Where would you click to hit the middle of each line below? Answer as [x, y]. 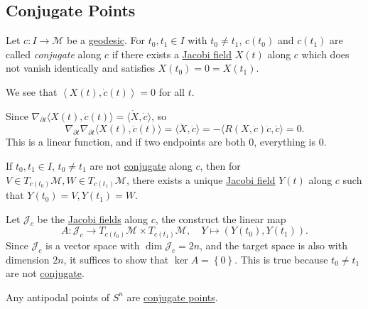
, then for [220, 165]
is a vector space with [93, 245]
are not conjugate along [141, 165]
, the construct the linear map [221, 218]
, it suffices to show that [116, 259]
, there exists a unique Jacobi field [201, 179]
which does [325, 54]
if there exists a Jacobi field [172, 54]
